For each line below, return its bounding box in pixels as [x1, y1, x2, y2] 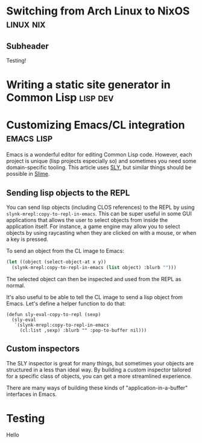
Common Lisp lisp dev [6, 91, 114, 105]
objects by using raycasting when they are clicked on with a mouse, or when [6, 229, 197, 236]
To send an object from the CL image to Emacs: [6, 247, 125, 254]
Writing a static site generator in [6, 78, 171, 91]
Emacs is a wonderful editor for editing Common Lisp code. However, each [6, 151, 192, 158]
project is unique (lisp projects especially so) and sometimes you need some [6, 158, 197, 165]
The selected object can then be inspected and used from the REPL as [6, 275, 181, 282]
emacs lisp [6, 131, 53, 145]
